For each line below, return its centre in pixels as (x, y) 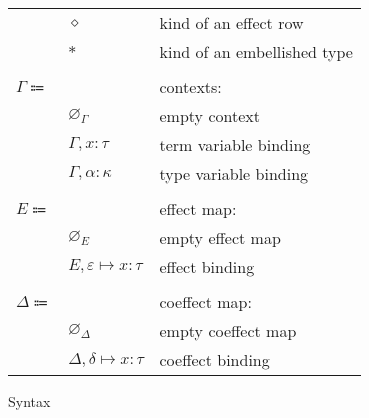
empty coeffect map (228, 330)
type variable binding (234, 173)
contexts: (190, 86)
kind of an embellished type (256, 51)
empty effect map (220, 237)
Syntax (29, 401)
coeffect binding (214, 359)
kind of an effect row (231, 22)
